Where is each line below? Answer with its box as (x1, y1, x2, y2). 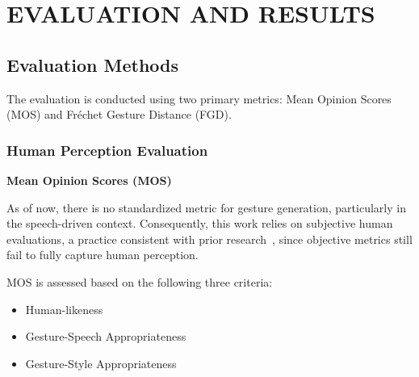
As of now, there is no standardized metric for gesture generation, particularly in (6, 199, 406, 216)
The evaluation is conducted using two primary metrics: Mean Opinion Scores (6, 90, 392, 107)
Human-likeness (25, 300, 103, 317)
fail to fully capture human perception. (6, 246, 199, 263)
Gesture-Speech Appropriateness (25, 328, 186, 345)
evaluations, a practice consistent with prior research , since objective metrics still (6, 230, 413, 247)
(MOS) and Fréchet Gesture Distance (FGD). (6, 106, 232, 123)
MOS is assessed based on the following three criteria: (6, 273, 273, 290)
